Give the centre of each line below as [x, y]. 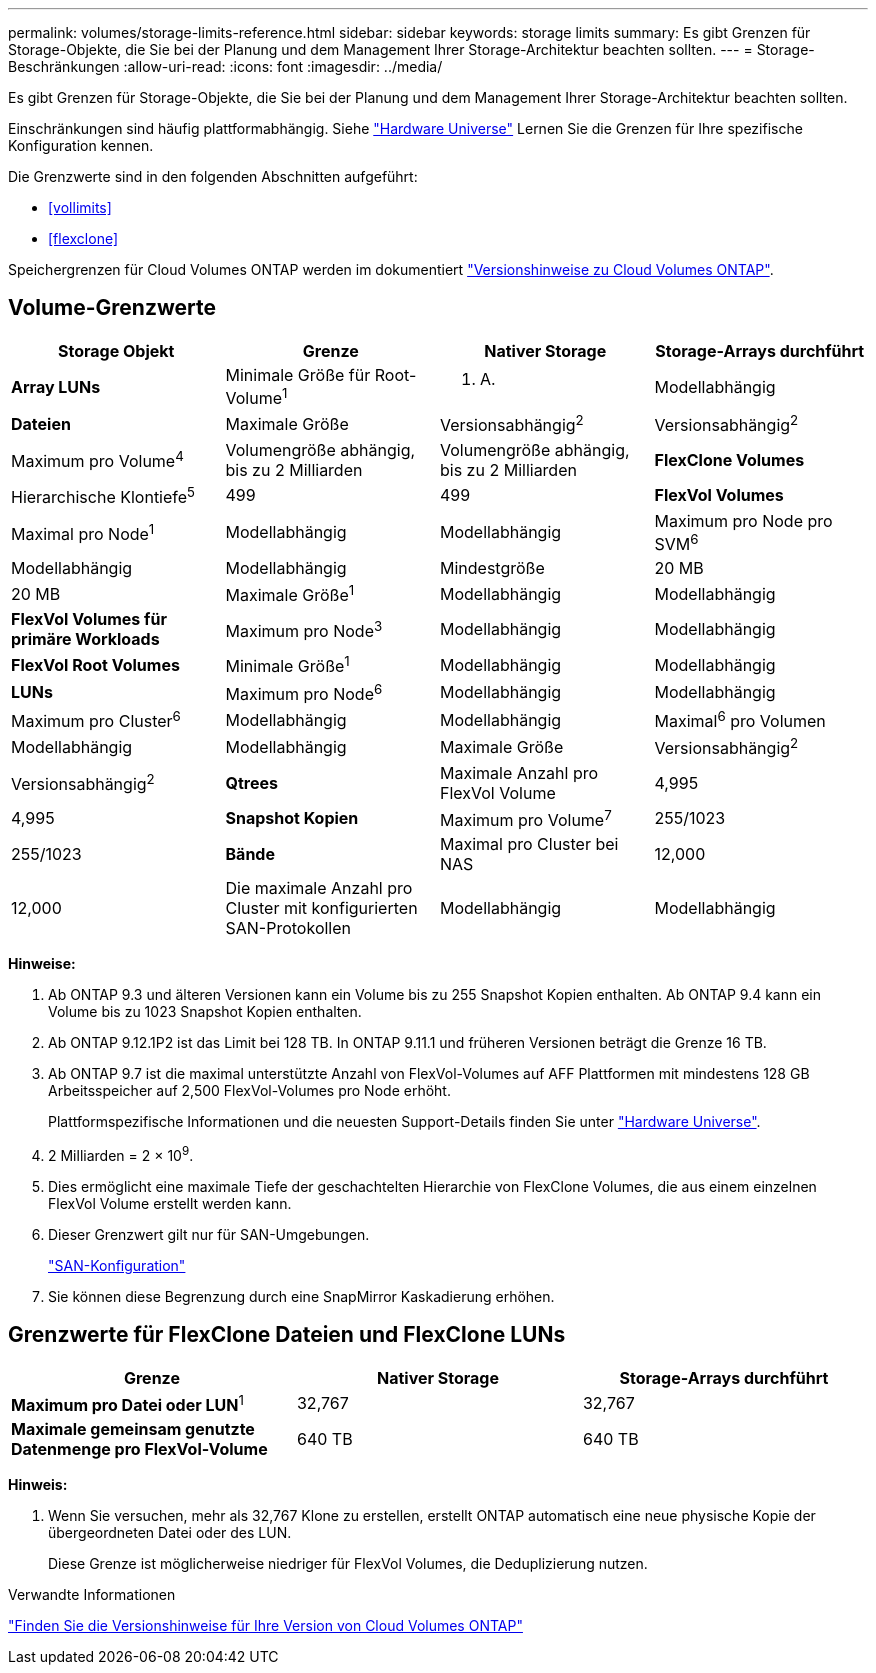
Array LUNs [56, 386]
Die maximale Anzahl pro [319, 888]
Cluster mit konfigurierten [321, 908]
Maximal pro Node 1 [83, 532]
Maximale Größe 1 [290, 594]
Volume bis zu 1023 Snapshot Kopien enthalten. [205, 1012]
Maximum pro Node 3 [304, 629]
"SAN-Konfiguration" [117, 1265]
